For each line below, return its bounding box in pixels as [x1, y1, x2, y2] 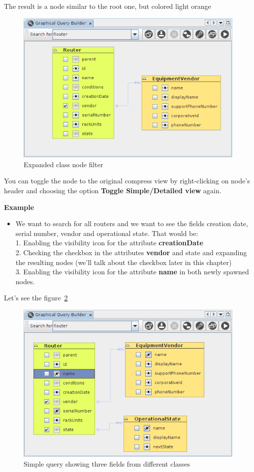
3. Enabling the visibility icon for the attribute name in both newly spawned [15, 266, 249, 277]
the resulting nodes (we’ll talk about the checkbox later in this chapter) [15, 257, 232, 267]
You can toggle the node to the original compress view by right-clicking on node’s [4, 176, 250, 186]
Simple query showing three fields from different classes [24, 458, 190, 469]
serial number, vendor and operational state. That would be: [15, 228, 198, 238]
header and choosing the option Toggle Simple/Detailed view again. [4, 185, 222, 196]
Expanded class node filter [24, 159, 103, 169]
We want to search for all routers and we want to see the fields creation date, [15, 218, 248, 229]
